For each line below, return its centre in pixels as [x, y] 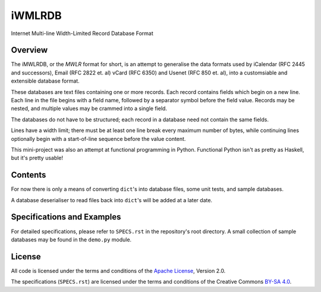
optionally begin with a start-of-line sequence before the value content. [98, 139]
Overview [29, 50]
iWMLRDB [36, 15]
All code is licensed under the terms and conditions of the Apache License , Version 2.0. [118, 271]
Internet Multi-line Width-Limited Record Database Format [82, 33]
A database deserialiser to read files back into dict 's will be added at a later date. [112, 200]
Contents [29, 175]
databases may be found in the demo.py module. [71, 239]
